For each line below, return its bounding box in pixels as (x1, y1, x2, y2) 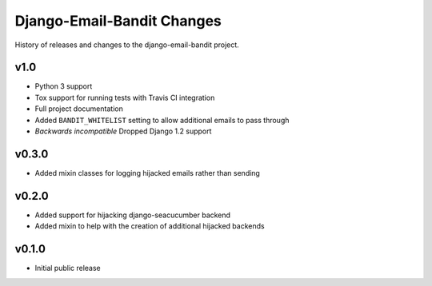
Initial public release (34, 264, 102, 273)
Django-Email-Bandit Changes (14, 12, 222, 30)
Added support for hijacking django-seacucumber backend (34, 210, 231, 220)
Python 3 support (34, 81, 93, 91)
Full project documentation (34, 104, 123, 113)
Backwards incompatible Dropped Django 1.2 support (34, 126, 212, 136)
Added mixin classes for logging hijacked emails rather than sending (34, 168, 260, 177)
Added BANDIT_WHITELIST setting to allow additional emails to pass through (34, 115, 290, 125)
